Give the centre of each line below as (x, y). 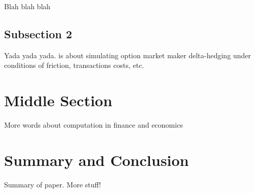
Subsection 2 (38, 33)
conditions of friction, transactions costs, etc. (74, 65)
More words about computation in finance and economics (94, 125)
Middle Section (58, 100)
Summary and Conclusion (97, 160)
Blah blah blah (27, 6)
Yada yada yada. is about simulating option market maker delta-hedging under (128, 55)
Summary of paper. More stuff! (53, 184)
